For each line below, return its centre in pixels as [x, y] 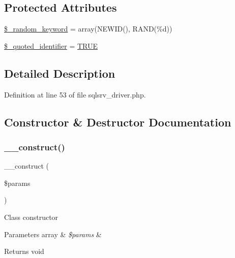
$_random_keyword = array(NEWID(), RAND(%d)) [88, 29]
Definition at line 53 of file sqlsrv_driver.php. [75, 94]
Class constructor [31, 217]
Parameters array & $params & [53, 234]
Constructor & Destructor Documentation [118, 122]
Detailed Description [60, 73]
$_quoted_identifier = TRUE [51, 45]
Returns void [24, 251]
